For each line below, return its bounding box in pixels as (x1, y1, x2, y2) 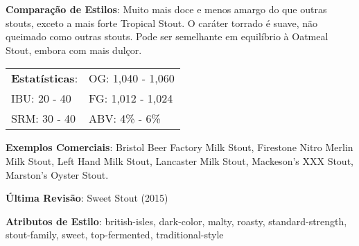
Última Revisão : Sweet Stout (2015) (6, 191, 168, 205)
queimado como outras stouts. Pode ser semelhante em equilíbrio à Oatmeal (6, 29, 329, 44)
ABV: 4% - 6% (89, 110, 161, 127)
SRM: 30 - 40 (11, 110, 76, 127)
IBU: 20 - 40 (11, 90, 71, 107)
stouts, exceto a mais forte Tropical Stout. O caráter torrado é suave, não (6, 15, 318, 30)
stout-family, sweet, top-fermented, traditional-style (6, 227, 224, 242)
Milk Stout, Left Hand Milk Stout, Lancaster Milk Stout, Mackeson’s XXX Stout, (6, 153, 353, 168)
